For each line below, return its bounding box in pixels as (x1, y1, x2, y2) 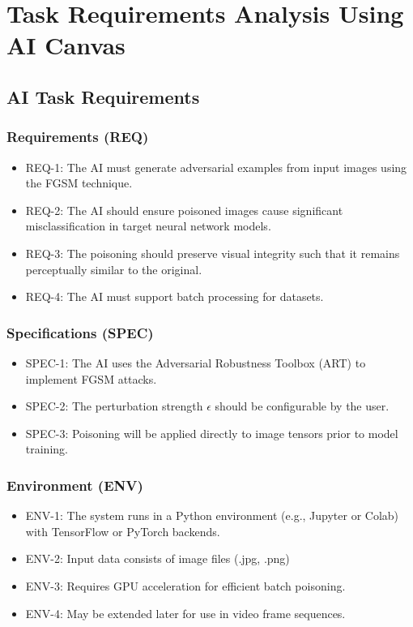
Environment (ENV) (6, 475, 143, 495)
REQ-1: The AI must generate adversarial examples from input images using (25, 158, 407, 175)
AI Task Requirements (6, 84, 200, 109)
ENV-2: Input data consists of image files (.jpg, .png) (25, 550, 290, 567)
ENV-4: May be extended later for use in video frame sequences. (25, 604, 346, 621)
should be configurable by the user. (215, 397, 390, 414)
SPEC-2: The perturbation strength (25, 397, 203, 414)
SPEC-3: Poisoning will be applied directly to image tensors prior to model (25, 424, 398, 441)
